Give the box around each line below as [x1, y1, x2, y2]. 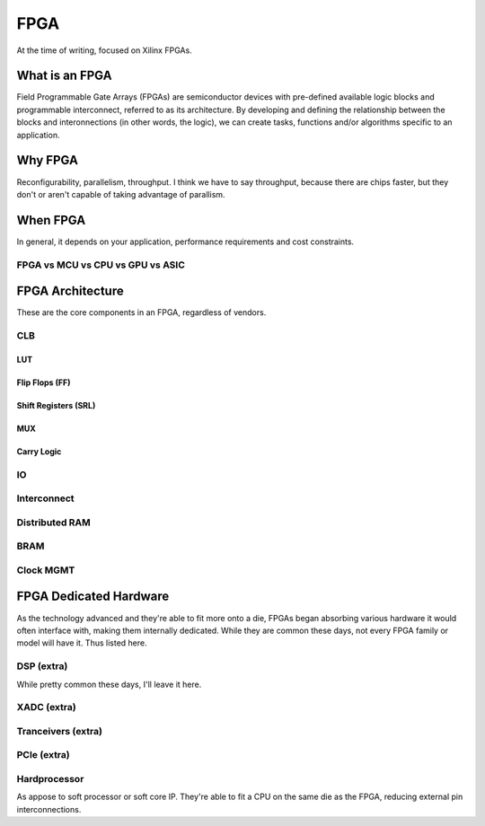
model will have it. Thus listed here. [16, 637, 147, 648]
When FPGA [16, 212, 86, 228]
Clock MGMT [16, 564, 75, 576]
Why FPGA [16, 153, 78, 168]
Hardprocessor [16, 772, 84, 785]
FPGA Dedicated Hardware [16, 589, 170, 604]
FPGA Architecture [16, 284, 125, 299]
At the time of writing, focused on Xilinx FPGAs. [16, 45, 192, 56]
